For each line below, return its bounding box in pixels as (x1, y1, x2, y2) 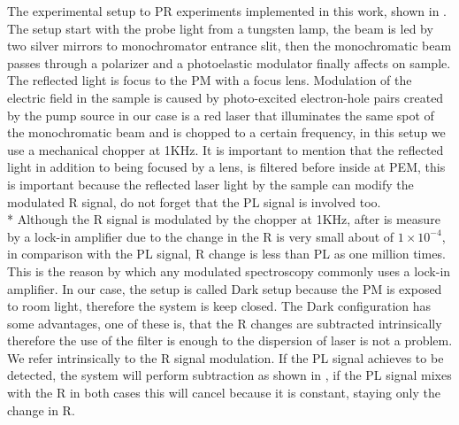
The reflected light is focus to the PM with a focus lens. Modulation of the (7, 71, 412, 89)
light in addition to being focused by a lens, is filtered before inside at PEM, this (7, 158, 446, 176)
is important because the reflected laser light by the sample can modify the (7, 174, 414, 193)
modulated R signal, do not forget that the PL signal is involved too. (7, 192, 381, 211)
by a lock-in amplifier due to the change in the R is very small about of (7, 227, 394, 245)
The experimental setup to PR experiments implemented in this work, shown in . (7, 2, 448, 19)
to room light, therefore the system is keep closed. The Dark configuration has (7, 297, 432, 315)
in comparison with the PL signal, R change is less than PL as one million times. (7, 244, 446, 263)
